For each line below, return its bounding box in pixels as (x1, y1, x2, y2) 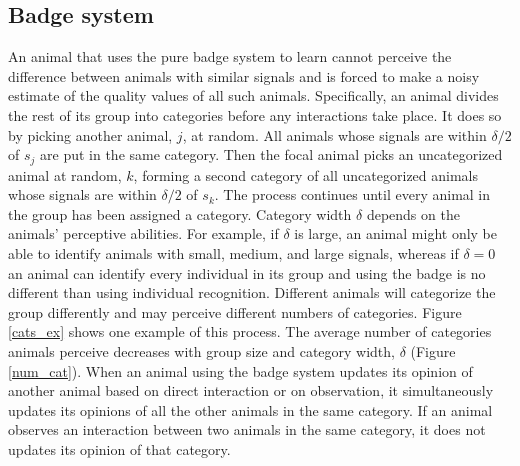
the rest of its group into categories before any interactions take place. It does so (8, 104, 502, 125)
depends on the (366, 203, 460, 224)
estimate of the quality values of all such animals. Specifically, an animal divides (8, 85, 499, 106)
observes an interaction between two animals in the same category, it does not (8, 419, 486, 440)
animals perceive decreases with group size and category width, (8, 340, 395, 361)
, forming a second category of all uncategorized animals (133, 164, 479, 185)
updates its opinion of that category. (8, 438, 231, 459)
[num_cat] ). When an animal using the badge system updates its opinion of (8, 360, 473, 381)
